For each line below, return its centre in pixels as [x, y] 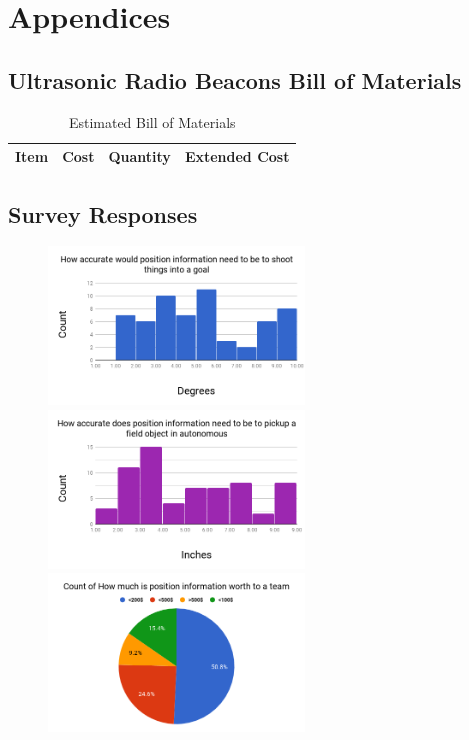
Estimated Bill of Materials [152, 121]
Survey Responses [103, 213]
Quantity [139, 156]
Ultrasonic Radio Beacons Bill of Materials [235, 79]
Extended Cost [237, 156]
